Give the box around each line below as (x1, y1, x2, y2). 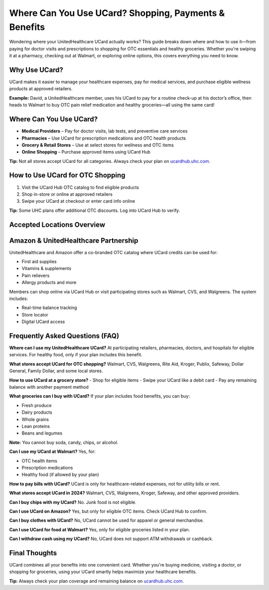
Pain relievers (21, 272, 50, 279)
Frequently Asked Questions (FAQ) (9, 332, 120, 340)
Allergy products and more (21, 280, 77, 286)
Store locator (21, 311, 48, 317)
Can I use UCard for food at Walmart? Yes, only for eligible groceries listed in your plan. (9, 526, 190, 533)
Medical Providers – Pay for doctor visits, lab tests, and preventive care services (21, 128, 188, 134)
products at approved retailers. (9, 86, 73, 92)
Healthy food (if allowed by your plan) (21, 471, 99, 478)
